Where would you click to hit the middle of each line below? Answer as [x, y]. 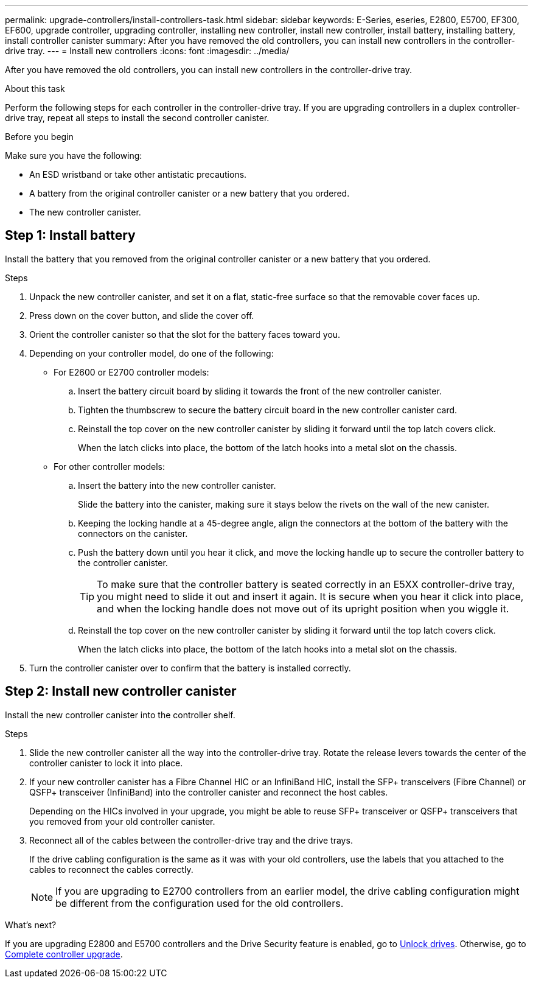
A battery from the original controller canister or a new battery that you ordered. [190, 193]
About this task [35, 89]
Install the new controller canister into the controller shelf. [120, 715]
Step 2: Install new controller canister [121, 691]
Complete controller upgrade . [64, 954]
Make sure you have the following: [74, 156]
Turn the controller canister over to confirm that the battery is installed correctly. [190, 668]
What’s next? [31, 925]
